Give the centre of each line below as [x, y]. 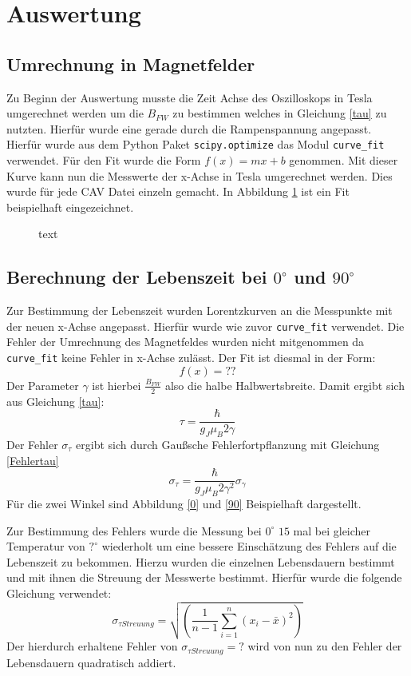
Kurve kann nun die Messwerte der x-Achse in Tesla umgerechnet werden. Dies [200, 175]
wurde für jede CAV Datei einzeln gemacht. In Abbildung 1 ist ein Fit [178, 191]
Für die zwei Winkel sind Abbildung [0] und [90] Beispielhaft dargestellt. [184, 504]
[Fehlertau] [33, 460]
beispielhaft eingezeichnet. [70, 207]
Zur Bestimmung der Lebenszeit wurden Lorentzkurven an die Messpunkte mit [200, 310]
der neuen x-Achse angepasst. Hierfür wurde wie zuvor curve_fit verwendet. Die [205, 326]
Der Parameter [43, 385]
